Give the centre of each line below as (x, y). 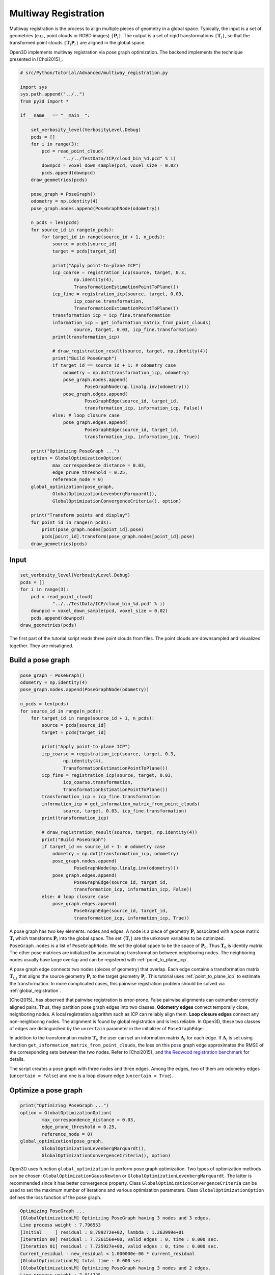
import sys (34, 87)
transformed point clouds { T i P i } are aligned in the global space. (78, 43)
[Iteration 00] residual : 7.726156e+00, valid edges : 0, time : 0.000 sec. (119, 1240)
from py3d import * (44, 101)
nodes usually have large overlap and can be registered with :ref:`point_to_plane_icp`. (99, 960)
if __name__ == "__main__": (55, 116)
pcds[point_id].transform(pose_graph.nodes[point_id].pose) (118, 537)
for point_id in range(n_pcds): (71, 522)
